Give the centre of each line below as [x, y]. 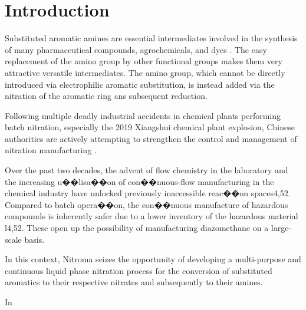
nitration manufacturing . [51, 150]
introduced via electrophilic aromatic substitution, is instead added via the [140, 84]
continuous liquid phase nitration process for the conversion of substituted [139, 270]
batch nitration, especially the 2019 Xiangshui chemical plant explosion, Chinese [150, 127]
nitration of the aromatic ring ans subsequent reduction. [106, 96]
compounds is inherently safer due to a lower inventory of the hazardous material [152, 216]
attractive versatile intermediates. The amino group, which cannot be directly [145, 72]
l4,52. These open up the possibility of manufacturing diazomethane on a [137, 228]
